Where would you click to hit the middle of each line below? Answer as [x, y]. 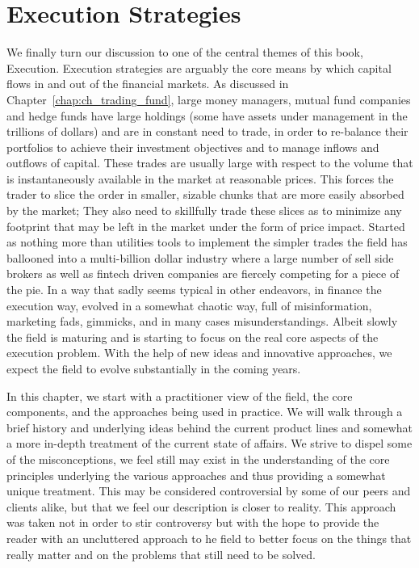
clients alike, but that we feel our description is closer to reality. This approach [201, 506]
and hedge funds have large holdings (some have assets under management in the [207, 115]
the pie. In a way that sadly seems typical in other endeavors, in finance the [194, 290]
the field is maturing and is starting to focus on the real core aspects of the [193, 337]
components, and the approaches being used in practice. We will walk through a [205, 412]
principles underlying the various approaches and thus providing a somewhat [196, 475]
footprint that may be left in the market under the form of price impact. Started [206, 226]
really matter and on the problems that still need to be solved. [161, 554]
